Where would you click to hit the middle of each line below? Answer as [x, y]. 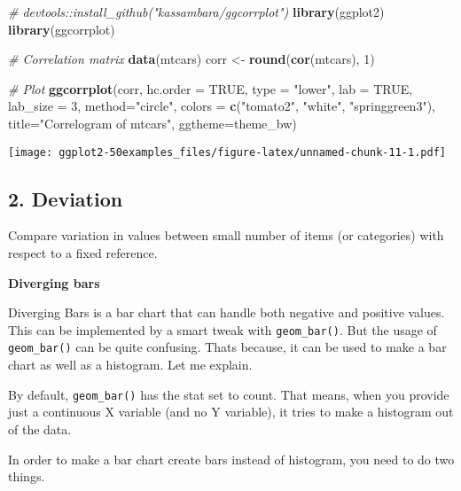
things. [27, 476]
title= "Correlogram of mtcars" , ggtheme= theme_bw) [152, 123]
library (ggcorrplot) [62, 29]
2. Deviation [66, 198]
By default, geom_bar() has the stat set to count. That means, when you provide [229, 394]
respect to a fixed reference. [83, 253]
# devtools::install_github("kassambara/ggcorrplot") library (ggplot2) [196, 12]
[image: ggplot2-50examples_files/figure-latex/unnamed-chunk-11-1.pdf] [227, 152]
